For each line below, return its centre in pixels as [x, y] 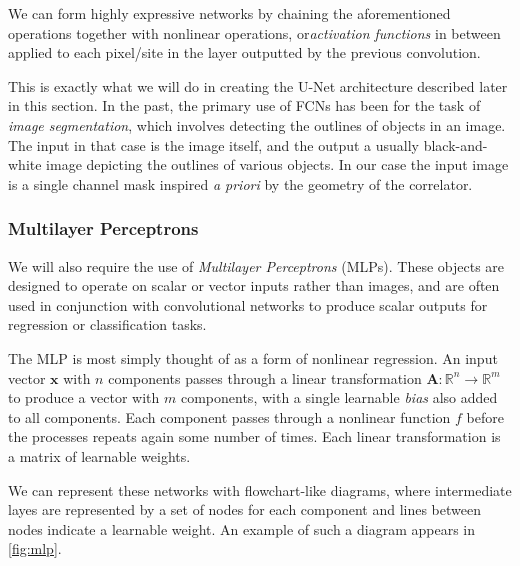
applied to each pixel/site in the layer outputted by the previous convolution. [244, 52]
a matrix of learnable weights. [99, 455]
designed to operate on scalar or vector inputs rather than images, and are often [254, 285]
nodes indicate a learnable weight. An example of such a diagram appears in [242, 528]
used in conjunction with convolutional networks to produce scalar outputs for [248, 304]
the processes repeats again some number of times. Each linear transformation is [254, 436]
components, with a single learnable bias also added [339, 397]
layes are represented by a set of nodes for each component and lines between [244, 509]
